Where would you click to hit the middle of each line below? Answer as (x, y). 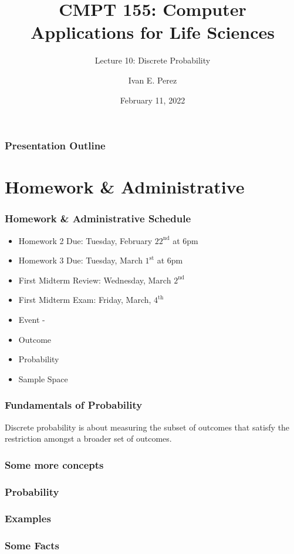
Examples (28, 518)
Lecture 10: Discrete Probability (153, 60)
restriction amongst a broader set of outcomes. (88, 438)
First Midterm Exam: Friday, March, (85, 300)
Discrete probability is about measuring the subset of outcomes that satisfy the (147, 427)
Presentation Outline (55, 146)
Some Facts (32, 545)
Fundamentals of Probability (74, 405)
